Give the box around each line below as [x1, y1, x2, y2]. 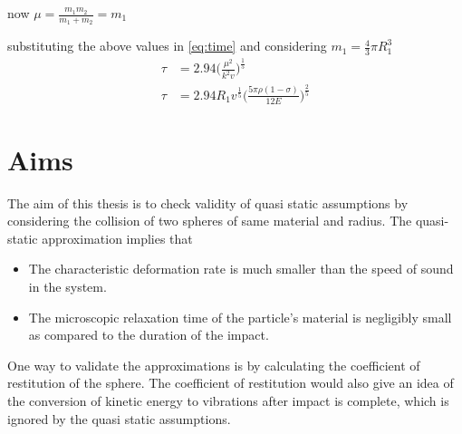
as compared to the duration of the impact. [28, 325, 269, 344]
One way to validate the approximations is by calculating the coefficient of [7, 355, 420, 374]
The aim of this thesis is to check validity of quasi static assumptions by [7, 193, 409, 212]
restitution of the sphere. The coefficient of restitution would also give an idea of [7, 373, 454, 392]
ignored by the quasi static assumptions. [7, 409, 231, 428]
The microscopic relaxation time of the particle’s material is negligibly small [28, 307, 452, 326]
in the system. [28, 277, 107, 296]
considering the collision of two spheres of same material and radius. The [7, 211, 412, 230]
